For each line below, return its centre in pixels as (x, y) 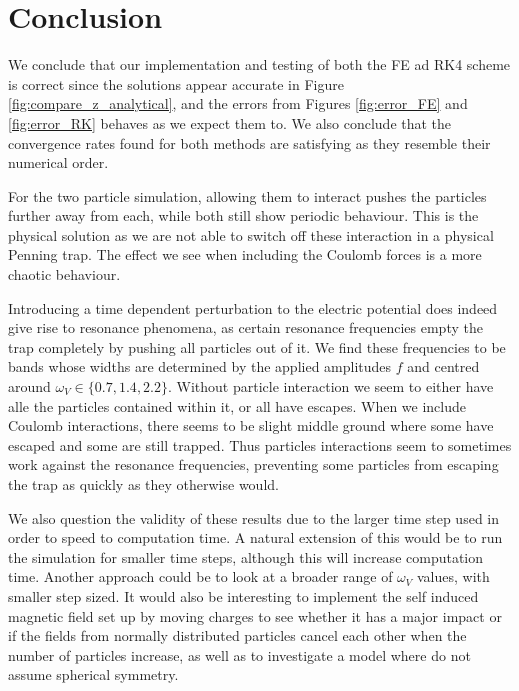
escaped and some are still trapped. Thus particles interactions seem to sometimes (260, 444)
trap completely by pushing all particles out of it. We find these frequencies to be (257, 346)
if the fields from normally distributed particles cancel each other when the (237, 635)
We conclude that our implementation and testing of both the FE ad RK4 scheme (259, 64)
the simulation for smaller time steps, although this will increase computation (246, 556)
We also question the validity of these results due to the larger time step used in (254, 517)
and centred (443, 366)
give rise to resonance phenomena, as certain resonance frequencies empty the (245, 327)
